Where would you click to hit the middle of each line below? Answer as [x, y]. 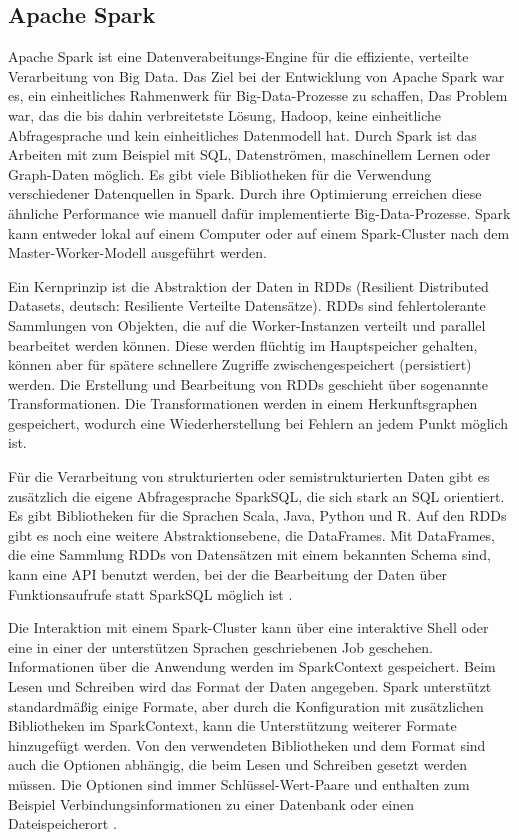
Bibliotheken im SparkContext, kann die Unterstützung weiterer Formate [232, 725]
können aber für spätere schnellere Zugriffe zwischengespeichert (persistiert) [240, 364]
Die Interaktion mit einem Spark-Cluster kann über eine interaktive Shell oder [248, 627]
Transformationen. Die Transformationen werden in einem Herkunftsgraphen [243, 403]
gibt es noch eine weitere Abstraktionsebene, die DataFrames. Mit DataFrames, [252, 534]
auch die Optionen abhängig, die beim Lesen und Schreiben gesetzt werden [237, 764]
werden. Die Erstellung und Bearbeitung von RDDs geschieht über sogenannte [248, 383]
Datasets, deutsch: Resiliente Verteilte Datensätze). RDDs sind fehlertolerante [247, 305]
